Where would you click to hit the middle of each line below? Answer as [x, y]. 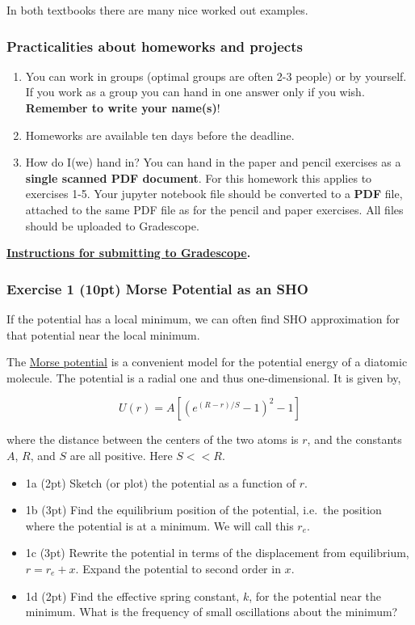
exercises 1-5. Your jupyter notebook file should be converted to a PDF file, [214, 194]
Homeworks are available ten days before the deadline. [160, 135]
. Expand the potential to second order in [178, 568]
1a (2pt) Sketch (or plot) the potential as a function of [160, 482]
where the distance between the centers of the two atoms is [153, 439]
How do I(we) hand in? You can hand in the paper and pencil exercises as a [213, 162]
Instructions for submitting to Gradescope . [129, 253]
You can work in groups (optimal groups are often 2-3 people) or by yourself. [216, 76]
